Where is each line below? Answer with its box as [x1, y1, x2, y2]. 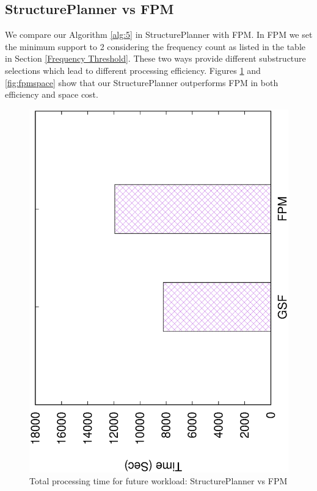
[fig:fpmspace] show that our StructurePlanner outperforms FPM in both [5, 76, 279, 89]
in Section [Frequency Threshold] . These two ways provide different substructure [5, 52, 306, 65]
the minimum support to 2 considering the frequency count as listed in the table [5, 40, 305, 53]
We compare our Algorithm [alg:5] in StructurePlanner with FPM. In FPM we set [5, 28, 313, 41]
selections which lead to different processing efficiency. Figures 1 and [5, 64, 261, 76]
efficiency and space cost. [5, 88, 98, 101]
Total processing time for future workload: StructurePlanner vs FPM [29, 475, 288, 487]
